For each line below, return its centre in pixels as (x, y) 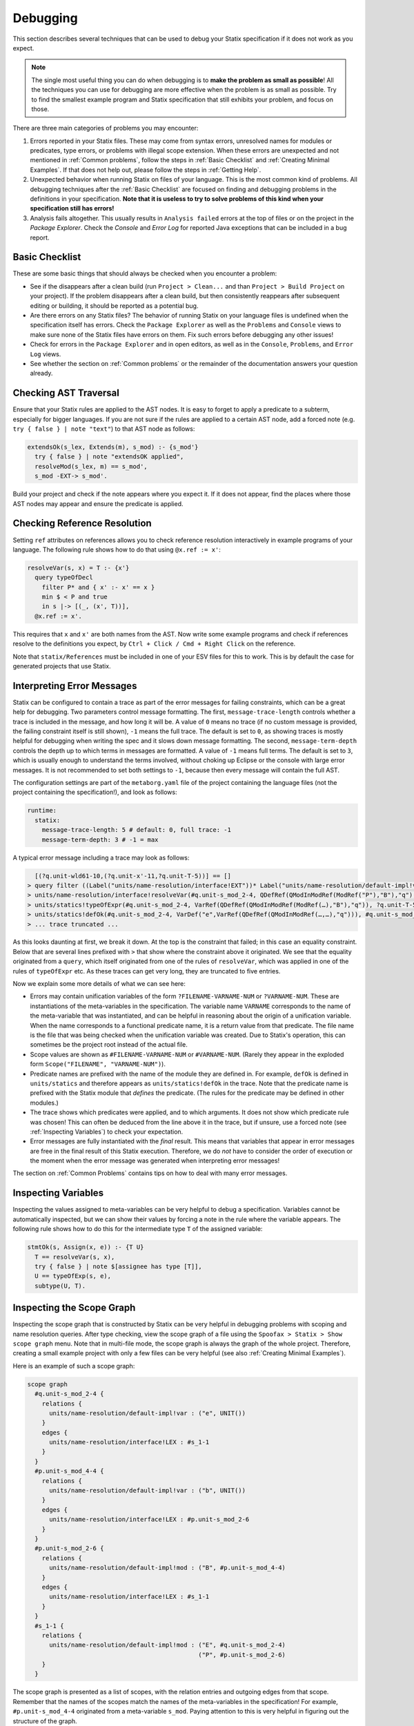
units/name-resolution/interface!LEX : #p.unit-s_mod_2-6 (149, 1520)
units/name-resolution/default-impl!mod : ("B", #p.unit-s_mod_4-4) (168, 1568)
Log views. (46, 354)
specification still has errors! (72, 209)
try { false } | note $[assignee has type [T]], (119, 1266)
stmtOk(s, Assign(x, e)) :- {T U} (86, 1247)
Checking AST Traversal (66, 393)
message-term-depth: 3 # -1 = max (100, 840)
